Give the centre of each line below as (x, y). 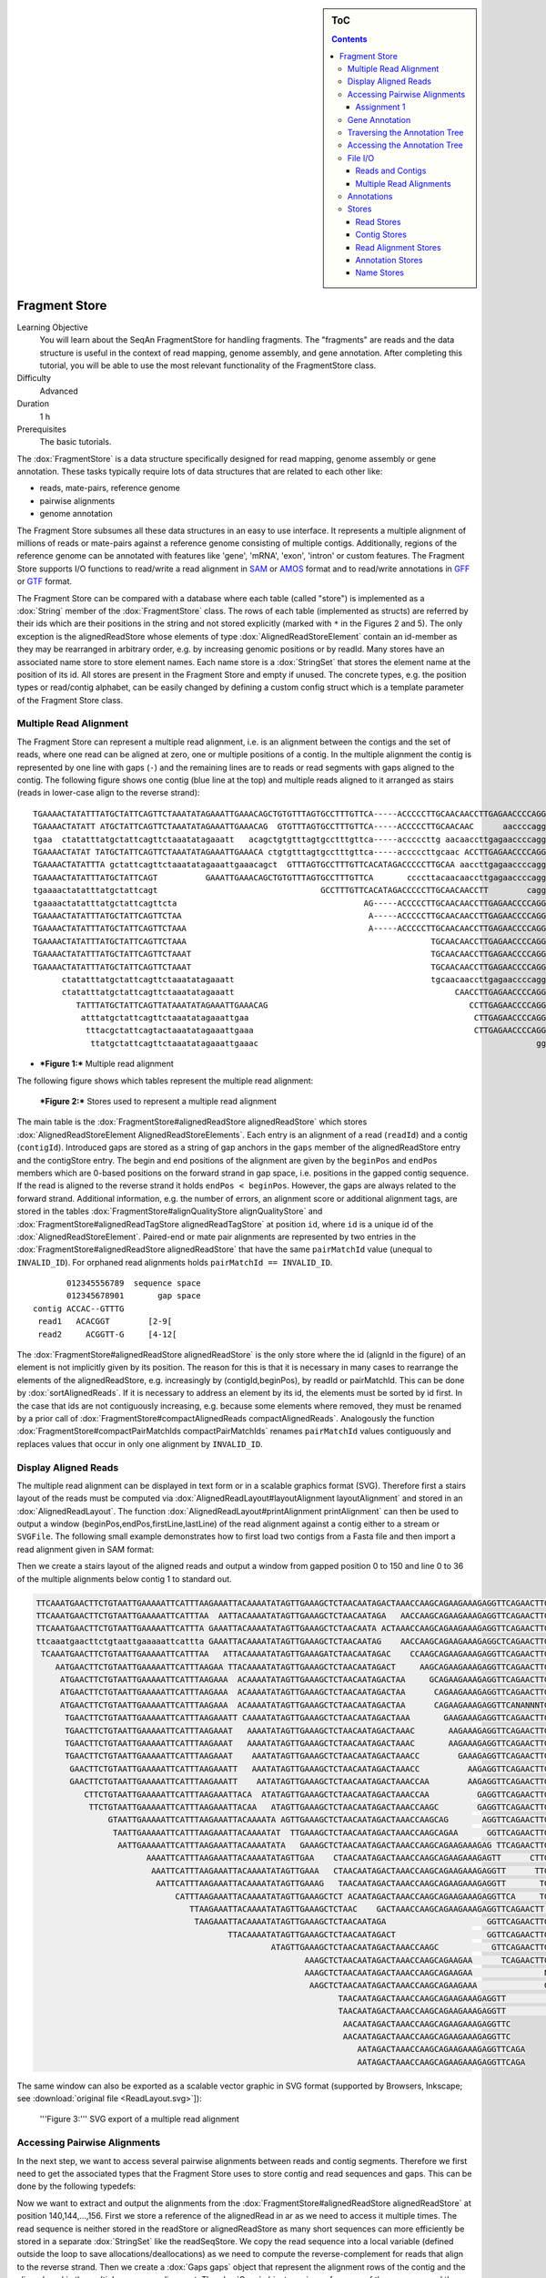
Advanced (59, 391)
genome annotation (76, 514)
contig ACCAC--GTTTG (79, 1308)
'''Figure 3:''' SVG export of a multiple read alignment (140, 2119)
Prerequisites (42, 429)
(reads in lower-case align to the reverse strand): (108, 793)
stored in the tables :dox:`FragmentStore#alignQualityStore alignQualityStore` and (170, 1211)
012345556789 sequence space (134, 1283)
